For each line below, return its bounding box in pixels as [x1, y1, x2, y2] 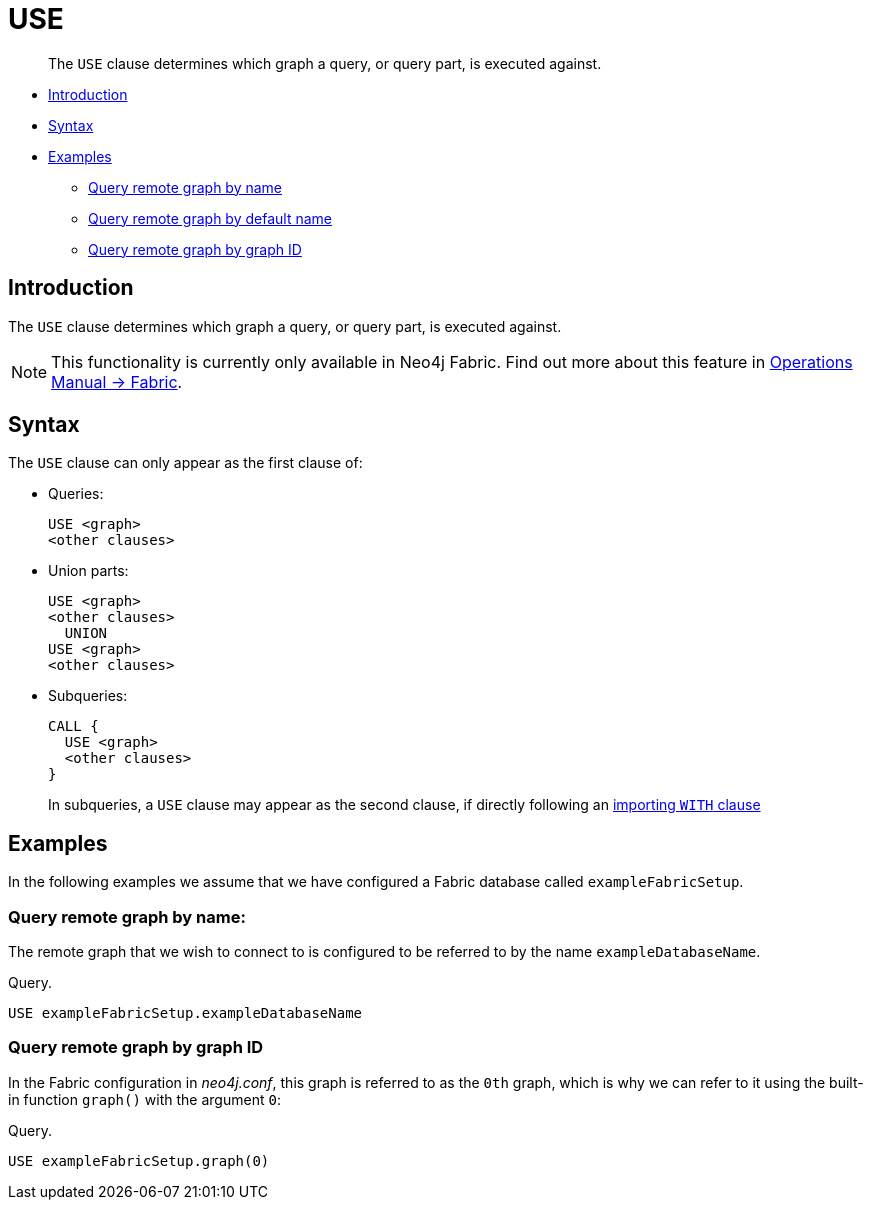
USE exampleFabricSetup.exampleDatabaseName [8, 1005, 363, 1022]
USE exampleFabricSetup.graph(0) [8, 1152, 270, 1169]
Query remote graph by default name [88, 209, 332, 227]
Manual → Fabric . [51, 371, 183, 392]
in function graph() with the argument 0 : [8, 1090, 281, 1108]
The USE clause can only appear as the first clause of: [8, 454, 363, 472]
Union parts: [48, 562, 129, 580]
